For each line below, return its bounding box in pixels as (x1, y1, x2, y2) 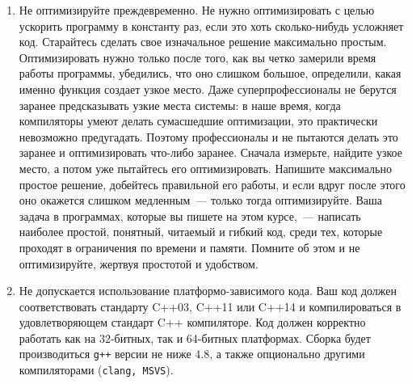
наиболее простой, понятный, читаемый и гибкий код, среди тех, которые (19, 223, 383, 240)
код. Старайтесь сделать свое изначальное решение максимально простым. (19, 33, 387, 50)
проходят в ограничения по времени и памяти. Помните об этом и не (19, 238, 360, 255)
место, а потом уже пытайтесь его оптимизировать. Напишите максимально (19, 159, 392, 176)
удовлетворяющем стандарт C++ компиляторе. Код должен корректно (19, 314, 366, 331)
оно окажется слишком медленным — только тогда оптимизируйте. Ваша (19, 192, 383, 209)
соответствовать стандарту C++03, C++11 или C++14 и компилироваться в (19, 297, 401, 314)
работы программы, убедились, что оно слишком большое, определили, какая (19, 65, 401, 82)
